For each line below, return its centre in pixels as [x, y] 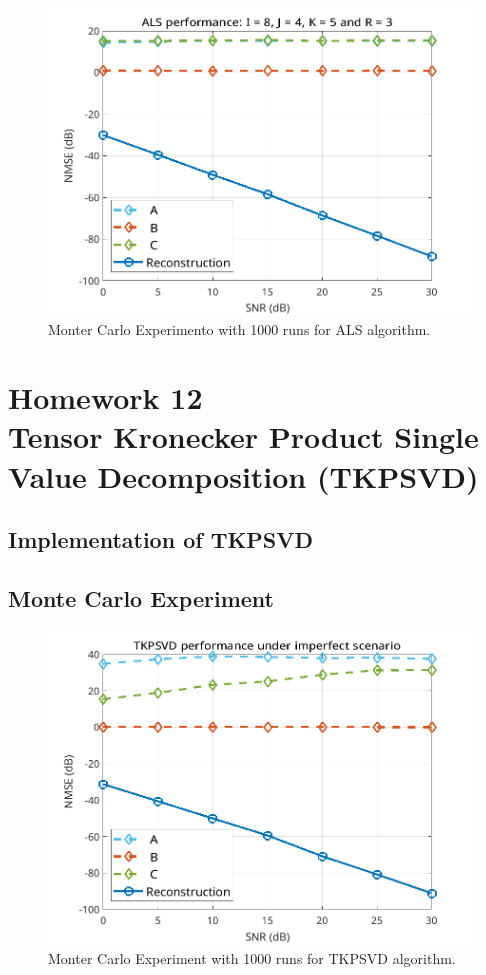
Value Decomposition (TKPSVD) [243, 475]
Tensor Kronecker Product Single [243, 436]
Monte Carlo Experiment [141, 598]
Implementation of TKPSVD [161, 539]
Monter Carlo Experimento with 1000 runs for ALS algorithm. [239, 328]
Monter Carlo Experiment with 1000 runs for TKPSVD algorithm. [252, 958]
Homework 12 [105, 397]
